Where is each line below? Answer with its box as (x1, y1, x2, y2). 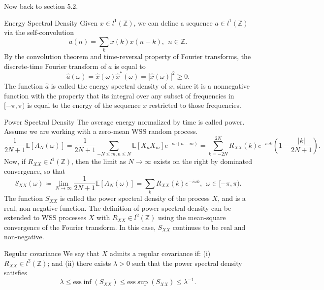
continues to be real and (172, 222, 246, 232)
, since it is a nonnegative (173, 81, 250, 91)
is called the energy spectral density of (51, 81, 167, 91)
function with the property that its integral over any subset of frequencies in (4, 90, 234, 100)
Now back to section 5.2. (4, 1, 78, 11)
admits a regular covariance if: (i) (109, 248, 211, 258)
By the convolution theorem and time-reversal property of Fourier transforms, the (4, 51, 251, 62)
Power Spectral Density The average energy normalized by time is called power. (4, 116, 245, 127)
